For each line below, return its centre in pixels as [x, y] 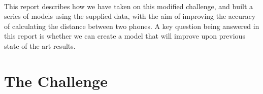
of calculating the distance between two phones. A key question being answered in [132, 26]
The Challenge [56, 81]
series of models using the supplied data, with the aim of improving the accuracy [130, 16]
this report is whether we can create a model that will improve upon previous [125, 36]
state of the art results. [40, 45]
